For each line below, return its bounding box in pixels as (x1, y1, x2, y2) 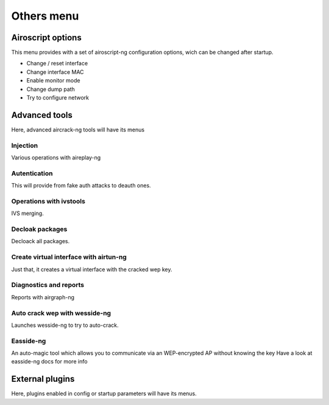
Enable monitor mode (26, 77, 80, 84)
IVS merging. (11, 210, 44, 217)
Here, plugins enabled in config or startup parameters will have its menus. (11, 390, 197, 397)
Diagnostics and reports (11, 281, 85, 290)
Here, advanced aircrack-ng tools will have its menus (11, 126, 145, 133)
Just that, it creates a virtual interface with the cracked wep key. (11, 266, 172, 273)
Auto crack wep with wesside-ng (11, 308, 111, 317)
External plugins (11, 374, 75, 384)
